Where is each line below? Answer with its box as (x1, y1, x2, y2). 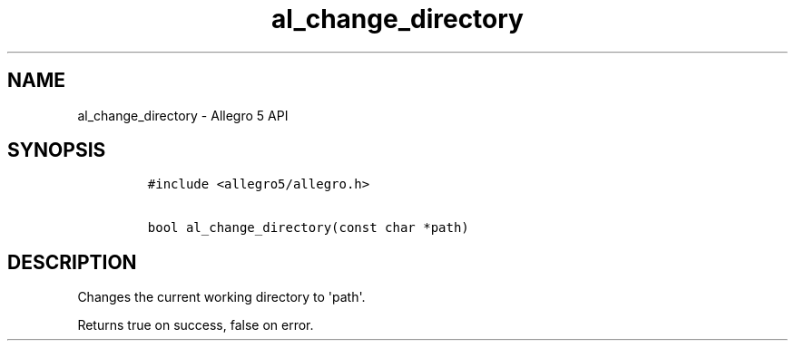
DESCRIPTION (7, 250, 137, 274)
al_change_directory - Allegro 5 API (77, 107, 289, 123)
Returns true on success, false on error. (77, 317, 314, 333)
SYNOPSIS (7, 139, 106, 162)
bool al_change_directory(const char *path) (147, 220, 469, 236)
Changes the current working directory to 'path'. (77, 289, 366, 305)
